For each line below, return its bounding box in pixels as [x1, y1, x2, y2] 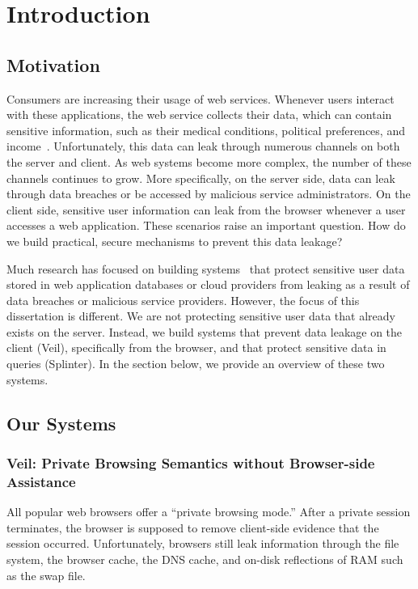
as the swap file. [6, 566, 86, 583]
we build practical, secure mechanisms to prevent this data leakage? [6, 232, 343, 249]
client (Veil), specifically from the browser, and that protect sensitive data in [6, 339, 386, 356]
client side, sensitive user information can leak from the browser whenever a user [6, 201, 406, 218]
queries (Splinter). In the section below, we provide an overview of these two [6, 355, 385, 372]
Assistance [6, 471, 76, 491]
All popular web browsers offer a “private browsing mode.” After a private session [6, 503, 411, 520]
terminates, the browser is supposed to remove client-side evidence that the [6, 519, 379, 536]
